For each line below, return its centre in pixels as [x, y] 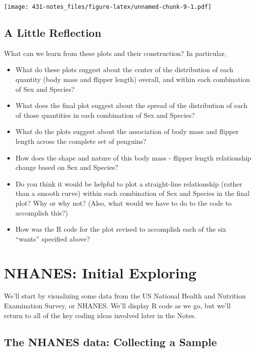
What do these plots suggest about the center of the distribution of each [124, 69]
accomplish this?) [42, 212]
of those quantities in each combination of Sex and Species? [105, 115]
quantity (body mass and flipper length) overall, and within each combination [133, 79]
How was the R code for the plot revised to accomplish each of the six [121, 229]
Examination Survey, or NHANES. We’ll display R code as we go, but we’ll [117, 306]
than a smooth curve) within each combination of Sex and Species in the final [133, 193]
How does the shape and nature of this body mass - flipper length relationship [133, 157]
